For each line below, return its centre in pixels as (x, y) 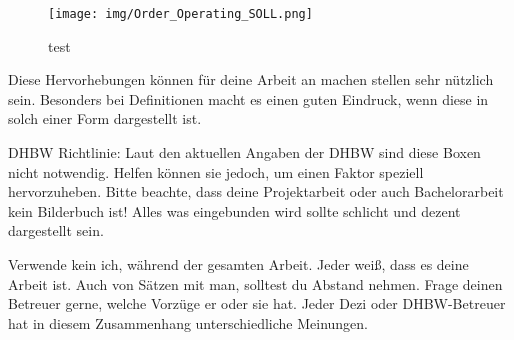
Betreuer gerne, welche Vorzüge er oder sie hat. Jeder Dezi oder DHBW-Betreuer (257, 303)
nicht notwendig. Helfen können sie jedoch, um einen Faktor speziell (216, 171)
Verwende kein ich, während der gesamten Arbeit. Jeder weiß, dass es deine (238, 264)
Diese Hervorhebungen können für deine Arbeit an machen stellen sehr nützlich (251, 79)
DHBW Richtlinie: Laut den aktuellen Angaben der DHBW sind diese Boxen (244, 152)
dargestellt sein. (56, 230)
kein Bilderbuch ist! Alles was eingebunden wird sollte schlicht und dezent (234, 210)
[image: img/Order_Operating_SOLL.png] (180, 14)
